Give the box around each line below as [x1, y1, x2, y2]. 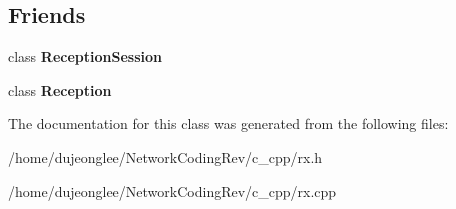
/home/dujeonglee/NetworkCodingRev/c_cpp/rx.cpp [8, 180, 337, 201]
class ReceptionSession [8, 46, 162, 67]
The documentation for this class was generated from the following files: [8, 113, 449, 134]
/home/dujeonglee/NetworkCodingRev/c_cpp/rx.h [8, 146, 323, 167]
